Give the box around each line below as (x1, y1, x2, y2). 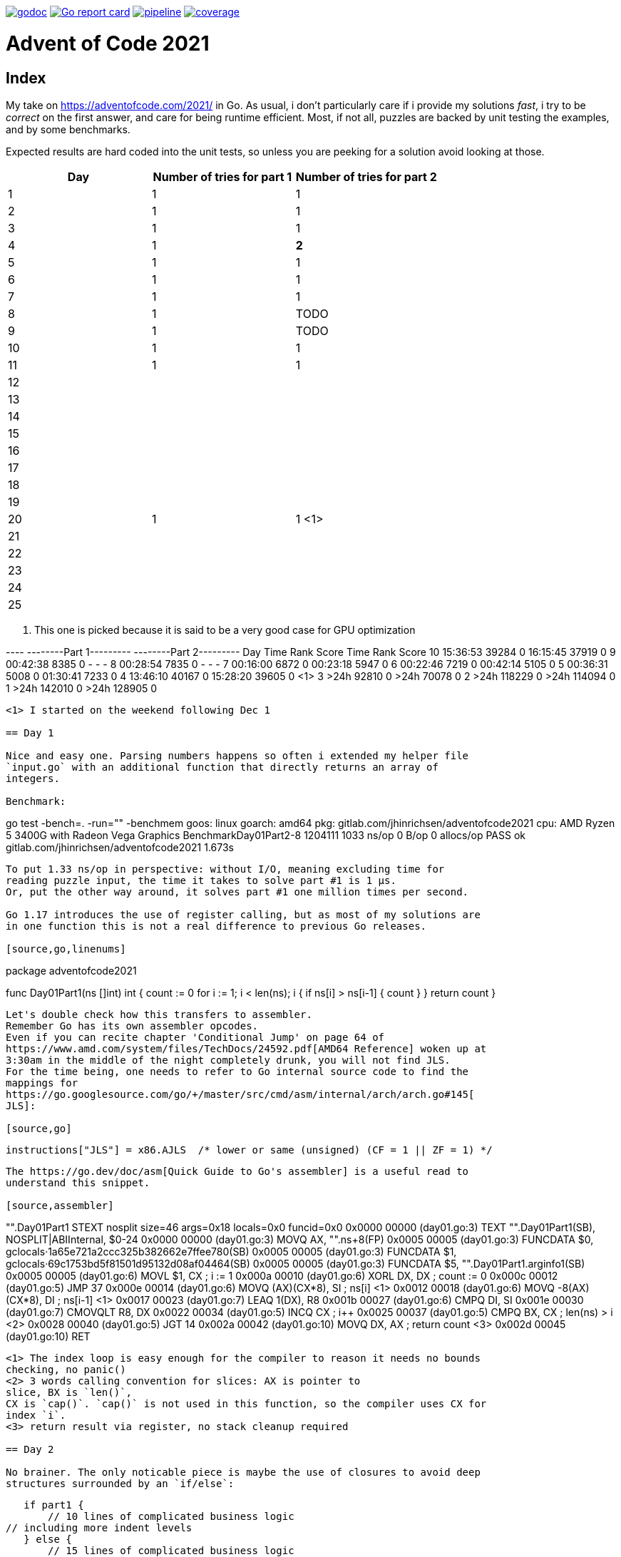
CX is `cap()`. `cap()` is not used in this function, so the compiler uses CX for (6, 1397, 487, 1409)
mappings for (6, 1076, 78, 1089)
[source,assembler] (6, 1199, 114, 1211)
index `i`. (6, 1409, 66, 1421)
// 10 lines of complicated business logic (48, 1510, 294, 1522)
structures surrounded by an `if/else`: (6, 1477, 235, 1489)
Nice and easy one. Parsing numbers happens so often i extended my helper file (6, 749, 469, 761)
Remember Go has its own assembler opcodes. (6, 1019, 259, 1032)
